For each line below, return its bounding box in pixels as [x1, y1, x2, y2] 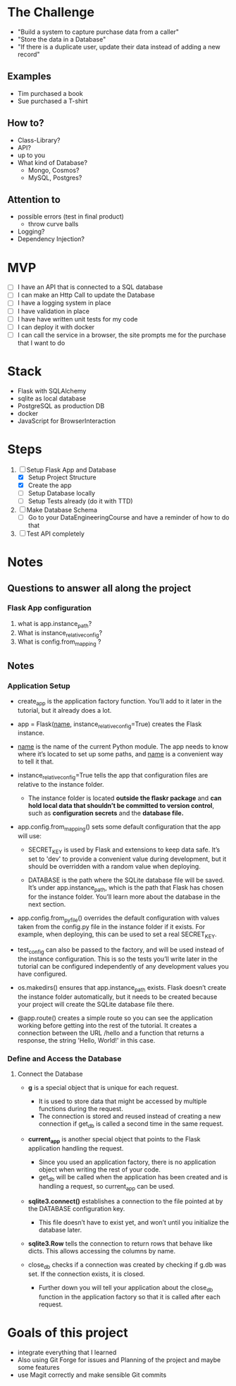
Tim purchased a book [17, 89, 83, 97]
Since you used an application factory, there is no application [38, 1158, 216, 1166]
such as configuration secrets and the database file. [27, 809, 185, 818]
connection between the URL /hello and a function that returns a [17, 1029, 204, 1037]
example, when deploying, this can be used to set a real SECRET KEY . [17, 930, 217, 940]
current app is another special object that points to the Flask [27, 1134, 201, 1145]
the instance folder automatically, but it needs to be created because [17, 992, 218, 1001]
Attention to [7, 193, 61, 205]
